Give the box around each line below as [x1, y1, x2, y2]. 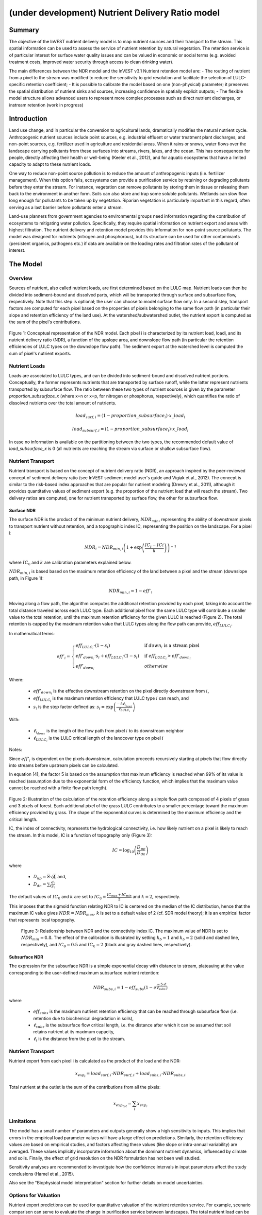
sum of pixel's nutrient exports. [9, 350, 71, 356]
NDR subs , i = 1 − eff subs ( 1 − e [93, 985, 157, 991]
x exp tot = [113, 1101, 132, 1108]
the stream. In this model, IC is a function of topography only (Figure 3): [9, 832, 152, 838]
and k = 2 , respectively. [132, 894, 180, 900]
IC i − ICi [145, 542, 164, 549]
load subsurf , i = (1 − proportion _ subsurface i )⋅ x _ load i [72, 426, 189, 433]
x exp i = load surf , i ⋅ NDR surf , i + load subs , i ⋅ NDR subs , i [75, 1071, 186, 1078]
